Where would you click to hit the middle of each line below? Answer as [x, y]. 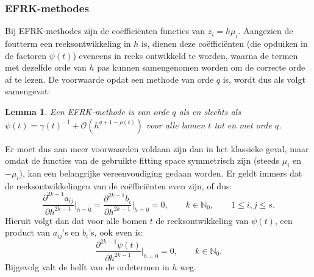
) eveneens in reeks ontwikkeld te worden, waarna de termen [185, 55]
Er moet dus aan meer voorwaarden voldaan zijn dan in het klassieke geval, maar [157, 148]
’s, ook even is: [116, 232]
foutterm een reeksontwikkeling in [68, 44]
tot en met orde [243, 124]
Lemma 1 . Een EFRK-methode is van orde [87, 111]
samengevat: [28, 91]
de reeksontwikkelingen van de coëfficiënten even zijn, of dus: [119, 185]
